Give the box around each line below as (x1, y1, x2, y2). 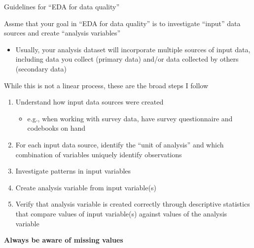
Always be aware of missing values (4, 235, 123, 245)
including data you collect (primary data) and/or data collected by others (15, 54, 239, 64)
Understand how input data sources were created (15, 97, 164, 107)
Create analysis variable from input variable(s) (15, 182, 156, 192)
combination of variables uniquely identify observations (15, 149, 182, 159)
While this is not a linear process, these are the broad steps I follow (4, 80, 209, 90)
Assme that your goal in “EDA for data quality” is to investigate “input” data (4, 18, 241, 28)
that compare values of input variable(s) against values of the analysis (15, 208, 227, 218)
